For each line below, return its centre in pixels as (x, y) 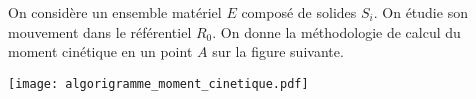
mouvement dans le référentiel (100, 31)
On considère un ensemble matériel (115, 12)
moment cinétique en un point (100, 51)
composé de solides (299, 12)
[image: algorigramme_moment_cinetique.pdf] (158, 83)
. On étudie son (420, 12)
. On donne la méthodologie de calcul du (336, 31)
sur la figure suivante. (278, 51)
